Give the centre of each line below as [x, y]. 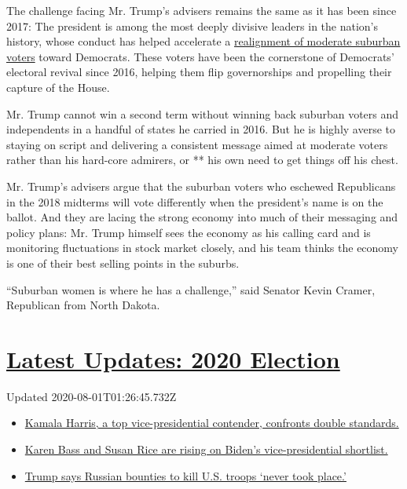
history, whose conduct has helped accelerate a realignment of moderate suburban [203, 41]
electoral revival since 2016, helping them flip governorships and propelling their [199, 72]
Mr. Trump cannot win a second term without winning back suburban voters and [203, 113]
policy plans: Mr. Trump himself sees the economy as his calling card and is [189, 232]
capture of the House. [58, 87]
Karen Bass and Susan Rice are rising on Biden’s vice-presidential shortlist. [206, 449]
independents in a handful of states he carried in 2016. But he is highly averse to [201, 129]
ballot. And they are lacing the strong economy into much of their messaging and [202, 217]
